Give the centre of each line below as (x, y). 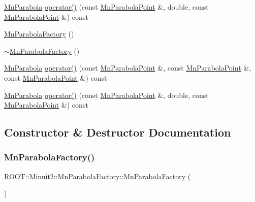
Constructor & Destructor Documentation (118, 132)
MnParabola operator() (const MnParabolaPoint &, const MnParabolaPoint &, (128, 68)
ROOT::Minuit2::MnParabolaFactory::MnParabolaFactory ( (98, 176)
